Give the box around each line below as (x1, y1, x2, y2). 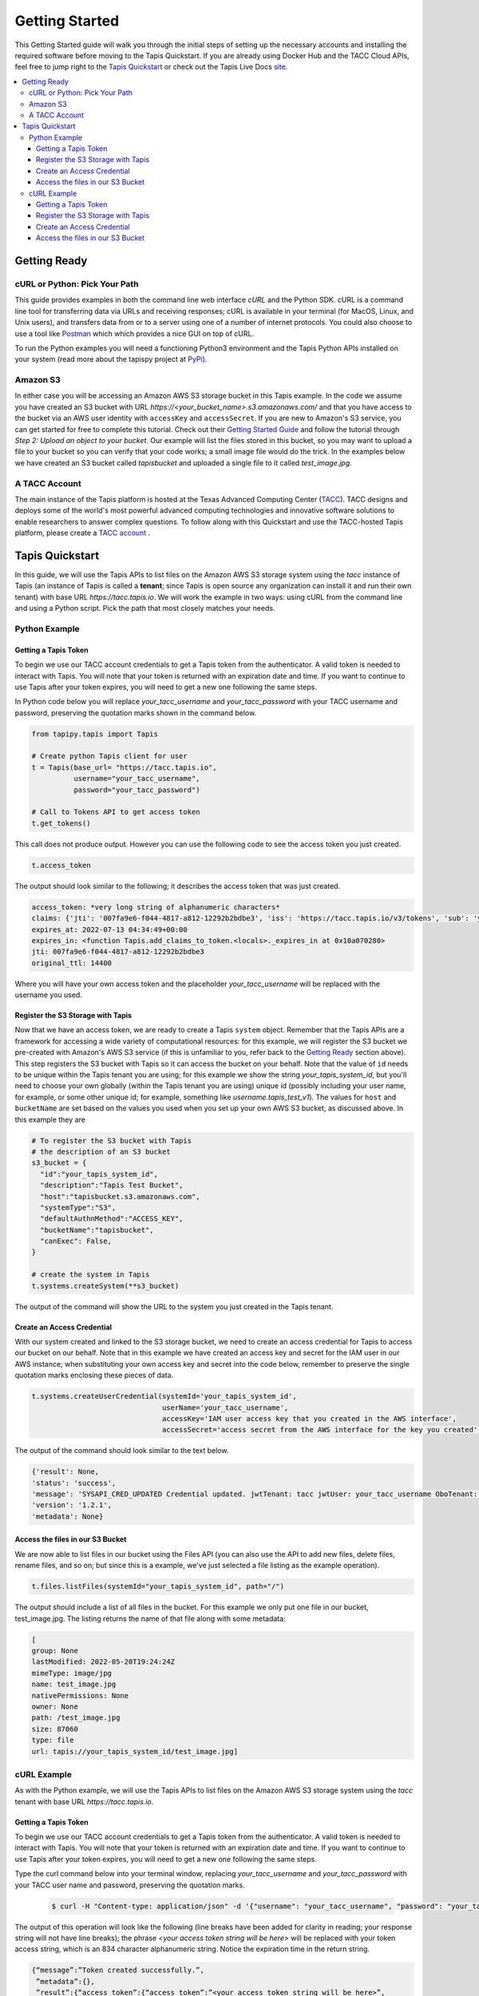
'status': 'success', (31, 1478, 117, 1487)
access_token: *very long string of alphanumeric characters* (31, 902, 280, 912)
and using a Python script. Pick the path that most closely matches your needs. (14, 604, 275, 613)
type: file (31, 1736, 74, 1745)
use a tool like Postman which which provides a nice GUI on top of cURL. (14, 328, 255, 339)
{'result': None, (31, 1467, 100, 1476)
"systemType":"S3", (40, 1202, 117, 1212)
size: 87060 (31, 1725, 79, 1733)
